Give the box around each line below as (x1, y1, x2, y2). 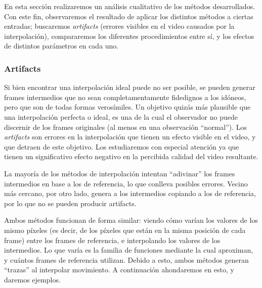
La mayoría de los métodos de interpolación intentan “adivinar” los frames (4, 168, 235, 178)
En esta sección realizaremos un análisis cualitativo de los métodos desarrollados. (4, 1, 255, 11)
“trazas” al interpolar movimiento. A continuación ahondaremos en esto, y (4, 264, 234, 275)
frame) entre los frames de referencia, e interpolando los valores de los (4, 234, 221, 245)
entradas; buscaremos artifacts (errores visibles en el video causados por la (4, 21, 235, 31)
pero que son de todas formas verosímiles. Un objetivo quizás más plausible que (4, 102, 251, 112)
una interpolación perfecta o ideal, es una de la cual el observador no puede (4, 111, 238, 122)
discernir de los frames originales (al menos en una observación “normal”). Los (4, 121, 247, 132)
